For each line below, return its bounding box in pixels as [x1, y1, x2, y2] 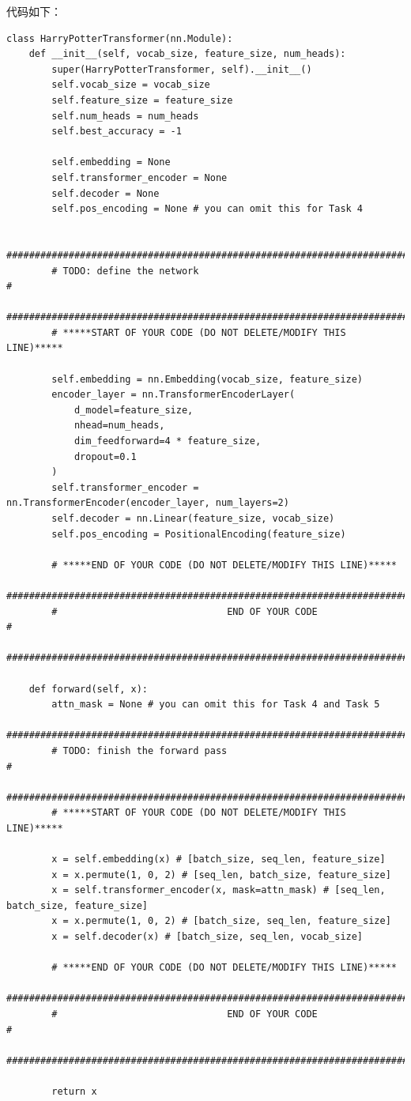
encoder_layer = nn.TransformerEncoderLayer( [51, 389, 296, 401]
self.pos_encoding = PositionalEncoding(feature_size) [51, 528, 346, 540]
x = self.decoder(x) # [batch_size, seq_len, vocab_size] [51, 931, 364, 943]
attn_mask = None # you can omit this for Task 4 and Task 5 [51, 699, 380, 711]
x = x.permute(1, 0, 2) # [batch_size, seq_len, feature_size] [51, 915, 391, 927]
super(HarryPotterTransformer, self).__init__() [51, 63, 312, 75]
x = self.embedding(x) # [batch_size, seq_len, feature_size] [51, 854, 386, 865]
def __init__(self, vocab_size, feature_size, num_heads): [28, 48, 346, 60]
